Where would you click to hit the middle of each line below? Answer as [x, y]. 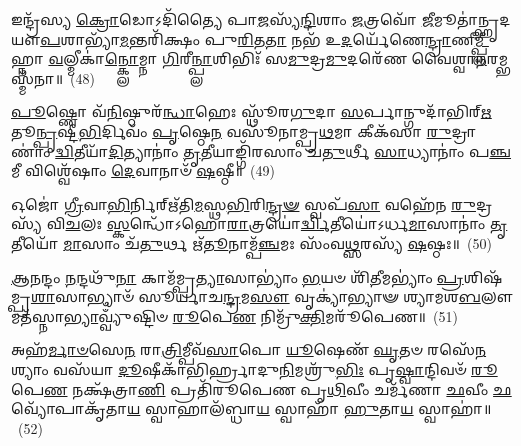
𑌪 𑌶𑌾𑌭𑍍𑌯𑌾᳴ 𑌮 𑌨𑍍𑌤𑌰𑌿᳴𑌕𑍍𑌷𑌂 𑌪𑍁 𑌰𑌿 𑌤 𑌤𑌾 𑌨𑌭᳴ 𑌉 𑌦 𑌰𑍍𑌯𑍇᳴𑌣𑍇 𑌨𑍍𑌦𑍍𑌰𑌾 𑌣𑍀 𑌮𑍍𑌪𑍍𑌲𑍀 [264, 38]
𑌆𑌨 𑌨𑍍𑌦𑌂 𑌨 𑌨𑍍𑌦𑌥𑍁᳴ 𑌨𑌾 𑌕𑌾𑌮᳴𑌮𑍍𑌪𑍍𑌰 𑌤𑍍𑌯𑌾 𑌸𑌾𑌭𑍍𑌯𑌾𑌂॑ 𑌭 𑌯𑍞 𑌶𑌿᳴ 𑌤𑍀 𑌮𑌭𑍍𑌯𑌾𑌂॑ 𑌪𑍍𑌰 [237, 276]
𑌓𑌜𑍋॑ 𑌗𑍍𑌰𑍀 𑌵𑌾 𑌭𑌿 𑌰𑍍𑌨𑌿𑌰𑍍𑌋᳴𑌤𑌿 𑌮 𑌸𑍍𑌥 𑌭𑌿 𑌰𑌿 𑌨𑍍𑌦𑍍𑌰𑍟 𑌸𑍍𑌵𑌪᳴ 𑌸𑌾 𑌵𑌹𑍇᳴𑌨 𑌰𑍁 [243, 203]
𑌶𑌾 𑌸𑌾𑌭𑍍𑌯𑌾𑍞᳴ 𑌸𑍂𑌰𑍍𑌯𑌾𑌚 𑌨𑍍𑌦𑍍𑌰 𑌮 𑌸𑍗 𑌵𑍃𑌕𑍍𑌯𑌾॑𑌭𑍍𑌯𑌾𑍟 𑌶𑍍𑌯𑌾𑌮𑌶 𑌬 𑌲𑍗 [272, 296]
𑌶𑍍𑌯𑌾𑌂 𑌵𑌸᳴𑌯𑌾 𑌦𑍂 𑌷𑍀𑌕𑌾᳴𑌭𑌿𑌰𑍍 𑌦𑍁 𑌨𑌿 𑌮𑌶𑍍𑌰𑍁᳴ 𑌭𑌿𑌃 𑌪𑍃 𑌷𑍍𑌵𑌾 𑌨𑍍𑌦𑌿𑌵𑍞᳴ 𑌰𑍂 [254, 368]
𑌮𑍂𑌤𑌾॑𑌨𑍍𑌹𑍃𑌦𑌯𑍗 [472, 19]
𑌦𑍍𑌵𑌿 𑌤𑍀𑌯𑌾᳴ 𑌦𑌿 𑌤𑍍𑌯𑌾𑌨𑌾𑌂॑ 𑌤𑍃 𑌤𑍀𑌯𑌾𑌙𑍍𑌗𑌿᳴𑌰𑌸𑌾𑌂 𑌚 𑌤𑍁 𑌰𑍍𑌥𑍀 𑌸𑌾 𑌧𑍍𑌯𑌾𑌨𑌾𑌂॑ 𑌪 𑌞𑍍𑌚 [283, 150]
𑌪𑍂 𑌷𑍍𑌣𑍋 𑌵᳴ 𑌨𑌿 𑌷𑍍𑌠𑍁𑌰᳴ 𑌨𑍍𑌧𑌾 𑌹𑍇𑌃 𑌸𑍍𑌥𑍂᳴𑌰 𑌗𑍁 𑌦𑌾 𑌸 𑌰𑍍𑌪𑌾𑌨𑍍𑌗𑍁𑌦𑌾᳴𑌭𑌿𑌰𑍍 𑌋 [251, 111]
